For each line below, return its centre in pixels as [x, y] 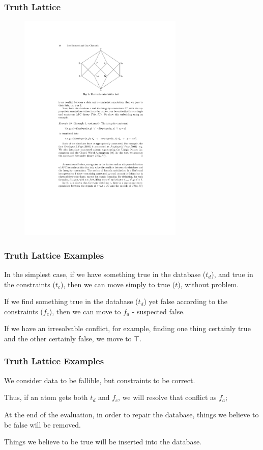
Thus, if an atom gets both [46, 397]
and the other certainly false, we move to [68, 338]
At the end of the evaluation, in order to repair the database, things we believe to [131, 414]
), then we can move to [85, 311]
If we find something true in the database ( [71, 301]
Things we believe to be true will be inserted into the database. [103, 442]
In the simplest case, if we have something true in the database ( [105, 274]
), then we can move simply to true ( [118, 284]
